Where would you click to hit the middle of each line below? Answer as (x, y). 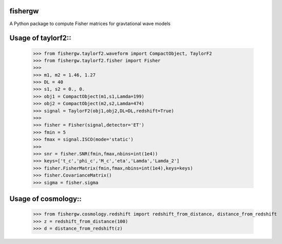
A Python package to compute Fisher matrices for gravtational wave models (90, 24)
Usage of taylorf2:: (40, 38)
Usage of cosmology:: (45, 199)
